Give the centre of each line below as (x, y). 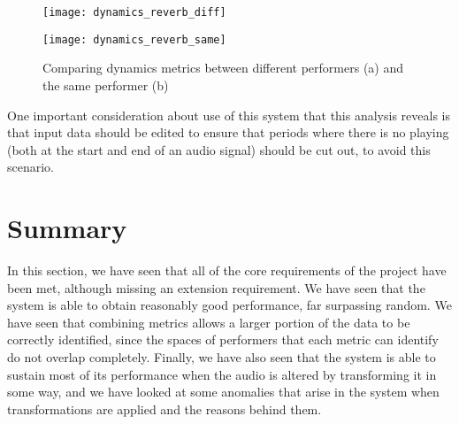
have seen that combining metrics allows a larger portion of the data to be (209, 322)
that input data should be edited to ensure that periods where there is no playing (228, 132)
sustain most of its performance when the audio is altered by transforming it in (222, 374)
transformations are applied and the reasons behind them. (164, 409)
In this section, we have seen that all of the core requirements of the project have (227, 270)
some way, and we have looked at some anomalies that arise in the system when (223, 392)
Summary (67, 228)
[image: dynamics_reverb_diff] (134, 12)
